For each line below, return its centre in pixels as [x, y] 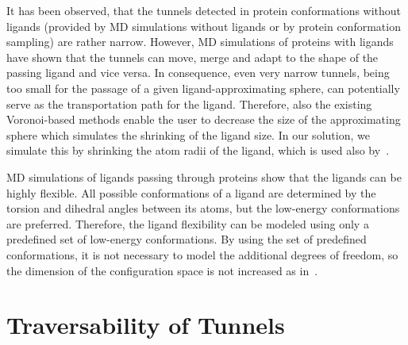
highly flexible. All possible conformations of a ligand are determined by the [191, 192]
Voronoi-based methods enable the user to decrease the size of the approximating [204, 119]
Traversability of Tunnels [146, 325]
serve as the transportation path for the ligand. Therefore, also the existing [189, 103]
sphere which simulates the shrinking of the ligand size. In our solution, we [188, 134]
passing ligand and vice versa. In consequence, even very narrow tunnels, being [198, 73]
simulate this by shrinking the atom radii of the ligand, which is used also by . [198, 150]
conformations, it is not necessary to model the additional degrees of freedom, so [202, 254]
